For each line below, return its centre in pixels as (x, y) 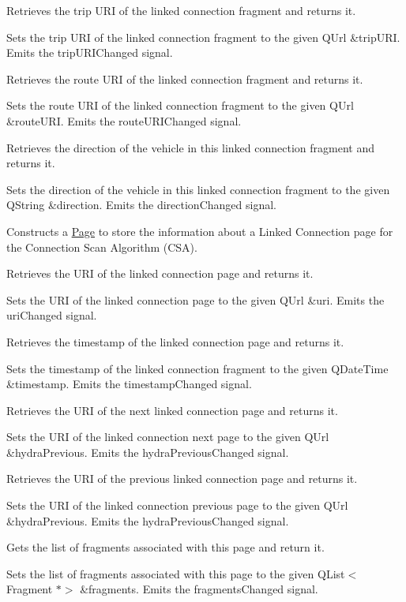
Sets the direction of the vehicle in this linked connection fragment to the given (198, 189)
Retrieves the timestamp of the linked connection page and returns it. (175, 341)
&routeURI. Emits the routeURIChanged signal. (124, 120)
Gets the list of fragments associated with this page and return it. (165, 547)
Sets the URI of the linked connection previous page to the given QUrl (177, 505)
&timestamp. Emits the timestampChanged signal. (129, 384)
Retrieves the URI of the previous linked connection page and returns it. (182, 479)
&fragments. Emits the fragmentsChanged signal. (199, 589)
